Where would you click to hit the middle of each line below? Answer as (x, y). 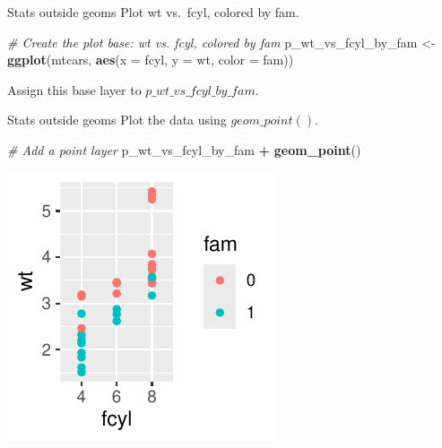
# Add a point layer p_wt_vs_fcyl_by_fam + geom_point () (184, 149)
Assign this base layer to (74, 89)
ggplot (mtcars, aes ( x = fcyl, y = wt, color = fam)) (151, 60)
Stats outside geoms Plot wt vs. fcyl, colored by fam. (153, 12)
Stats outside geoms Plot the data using (117, 120)
